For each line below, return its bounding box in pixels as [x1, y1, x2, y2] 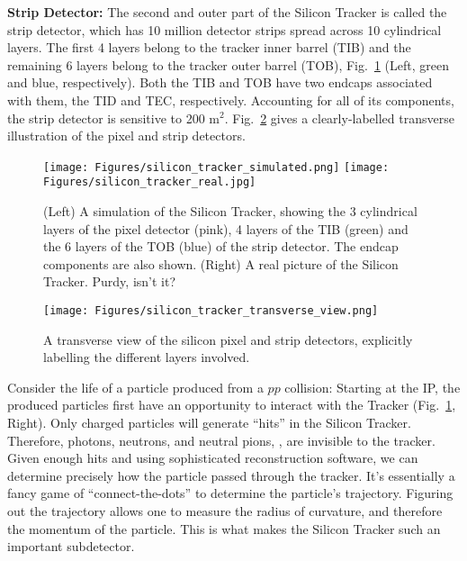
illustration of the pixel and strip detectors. [7, 126, 246, 145]
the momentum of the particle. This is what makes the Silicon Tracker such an [7, 519, 441, 538]
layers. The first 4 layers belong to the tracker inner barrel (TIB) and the [7, 38, 411, 57]
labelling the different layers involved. [43, 348, 250, 366]
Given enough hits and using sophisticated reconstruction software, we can [7, 448, 418, 467]
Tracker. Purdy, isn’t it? [43, 272, 176, 291]
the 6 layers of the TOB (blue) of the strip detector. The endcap [43, 237, 399, 256]
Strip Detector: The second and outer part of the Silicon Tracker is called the [7, 3, 447, 21]
